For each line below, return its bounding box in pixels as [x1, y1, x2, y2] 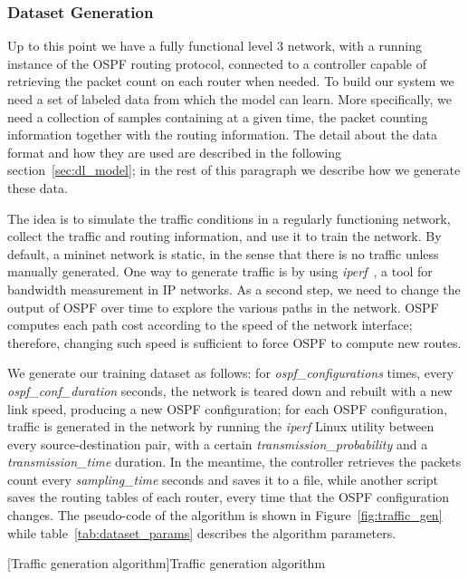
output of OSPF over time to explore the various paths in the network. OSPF [7, 297, 439, 316]
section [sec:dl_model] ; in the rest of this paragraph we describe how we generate [7, 160, 461, 179]
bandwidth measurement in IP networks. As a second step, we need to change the [7, 279, 461, 298]
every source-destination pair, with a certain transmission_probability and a [7, 434, 428, 453]
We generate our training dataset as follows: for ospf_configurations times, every [7, 363, 454, 382]
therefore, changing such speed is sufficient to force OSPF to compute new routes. [7, 333, 462, 352]
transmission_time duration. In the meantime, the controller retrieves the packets [7, 452, 462, 471]
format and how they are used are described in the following [7, 142, 341, 161]
